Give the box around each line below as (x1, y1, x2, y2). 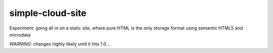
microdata (9, 31, 31, 37)
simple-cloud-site (9, 7, 87, 18)
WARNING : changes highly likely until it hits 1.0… (9, 41, 110, 47)
